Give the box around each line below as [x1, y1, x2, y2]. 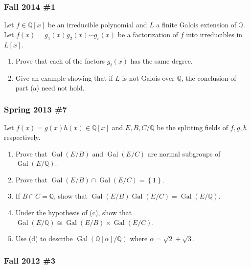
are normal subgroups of [147, 148, 221, 158]
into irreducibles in [186, 29, 243, 39]
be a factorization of [117, 29, 179, 39]
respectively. [4, 132, 41, 142]
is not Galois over [122, 73, 175, 83]
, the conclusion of [181, 73, 236, 83]
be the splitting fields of [157, 122, 228, 133]
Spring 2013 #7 [4, 103, 67, 115]
